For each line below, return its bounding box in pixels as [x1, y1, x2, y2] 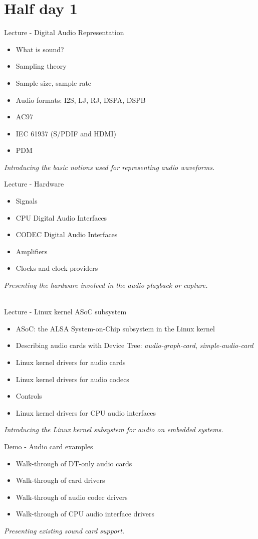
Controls [16, 391, 42, 401]
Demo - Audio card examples [4, 441, 93, 451]
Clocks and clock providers [16, 263, 98, 273]
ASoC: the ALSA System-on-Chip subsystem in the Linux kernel [16, 323, 215, 333]
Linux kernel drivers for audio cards [16, 357, 126, 367]
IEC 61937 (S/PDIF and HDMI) [16, 128, 116, 138]
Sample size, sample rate [16, 77, 92, 88]
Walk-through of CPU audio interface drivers [16, 508, 154, 519]
